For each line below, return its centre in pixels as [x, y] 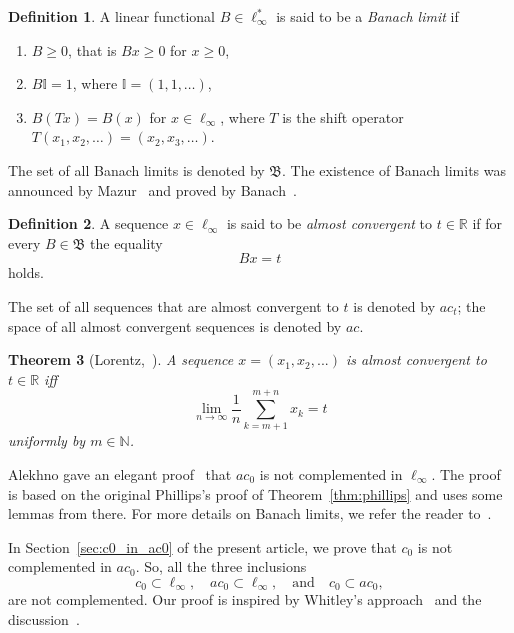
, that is [92, 49]
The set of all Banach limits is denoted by [136, 169]
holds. [26, 272]
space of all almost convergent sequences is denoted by [175, 325]
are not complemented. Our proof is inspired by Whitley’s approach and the [245, 599]
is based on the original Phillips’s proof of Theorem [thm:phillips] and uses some [255, 493]
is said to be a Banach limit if [367, 16]
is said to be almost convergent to [329, 223]
